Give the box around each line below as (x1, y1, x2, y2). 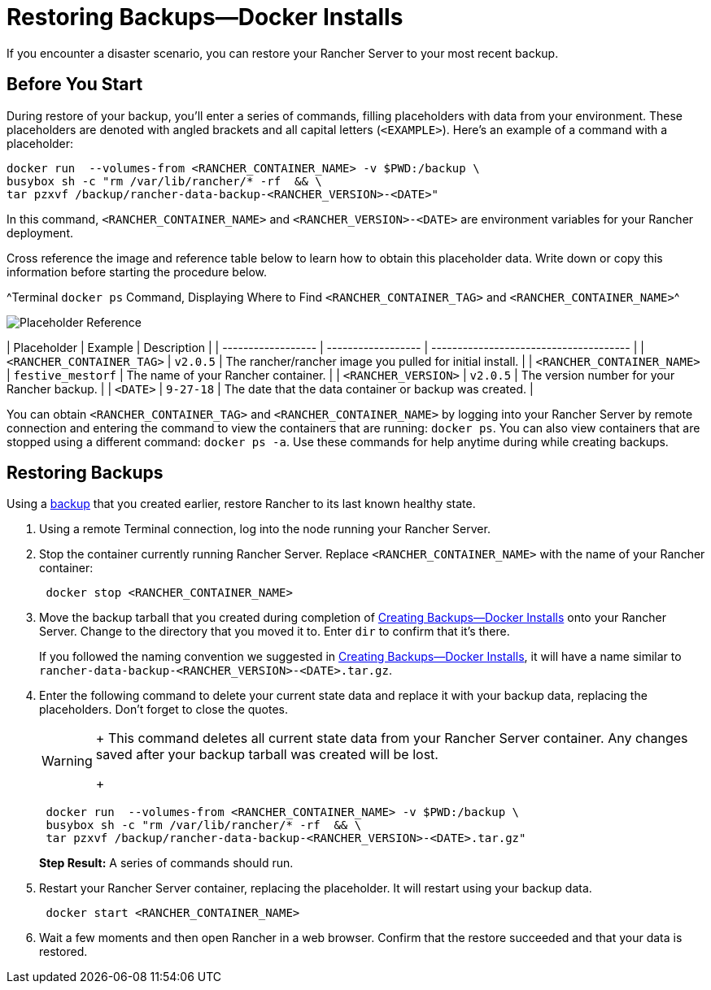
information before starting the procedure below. (7, 264, 268, 279)
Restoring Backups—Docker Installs (7, 3, 403, 31)
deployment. (7, 225, 73, 240)
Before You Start (7, 74, 143, 95)
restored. (39, 944, 88, 959)
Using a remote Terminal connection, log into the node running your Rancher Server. (39, 522, 491, 536)
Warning (41, 753, 93, 770)
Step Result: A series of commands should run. (39, 856, 294, 871)
